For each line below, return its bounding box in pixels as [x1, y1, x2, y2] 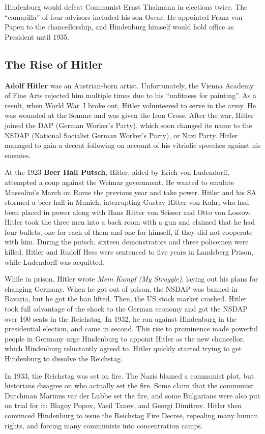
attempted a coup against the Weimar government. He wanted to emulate [5, 176, 234, 187]
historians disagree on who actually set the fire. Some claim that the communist [5, 380, 254, 391]
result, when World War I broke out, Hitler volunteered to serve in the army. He [5, 100, 256, 110]
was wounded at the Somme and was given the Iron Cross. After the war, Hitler [5, 110, 254, 120]
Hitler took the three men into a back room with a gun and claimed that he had [5, 216, 255, 227]
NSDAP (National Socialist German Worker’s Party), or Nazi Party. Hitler [5, 130, 238, 140]
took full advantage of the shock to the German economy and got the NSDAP [5, 303, 248, 314]
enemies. [5, 149, 31, 160]
